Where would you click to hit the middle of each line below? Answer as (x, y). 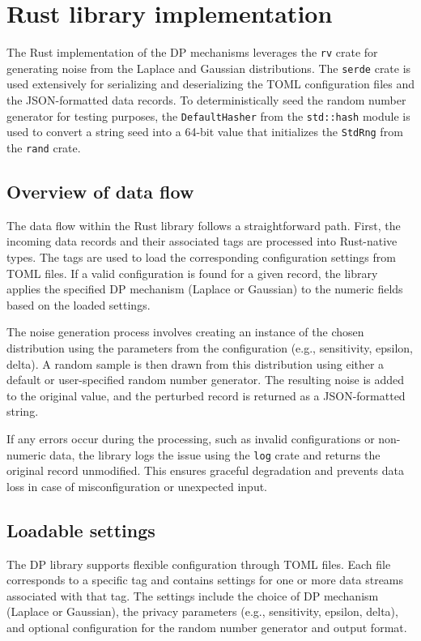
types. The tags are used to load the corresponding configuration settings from (201, 256)
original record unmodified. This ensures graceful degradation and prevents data (206, 470)
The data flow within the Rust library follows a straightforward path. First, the (204, 225)
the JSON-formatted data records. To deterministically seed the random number (206, 100)
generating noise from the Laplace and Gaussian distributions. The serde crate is (209, 68)
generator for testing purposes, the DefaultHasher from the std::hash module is (208, 115)
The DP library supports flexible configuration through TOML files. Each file (199, 564)
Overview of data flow (100, 191)
